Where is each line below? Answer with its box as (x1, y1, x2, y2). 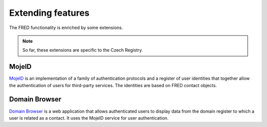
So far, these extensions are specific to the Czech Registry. (22, 47, 143, 53)
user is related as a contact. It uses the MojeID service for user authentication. (9, 115, 169, 121)
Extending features (9, 7, 90, 18)
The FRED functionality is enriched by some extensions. (9, 25, 123, 31)
